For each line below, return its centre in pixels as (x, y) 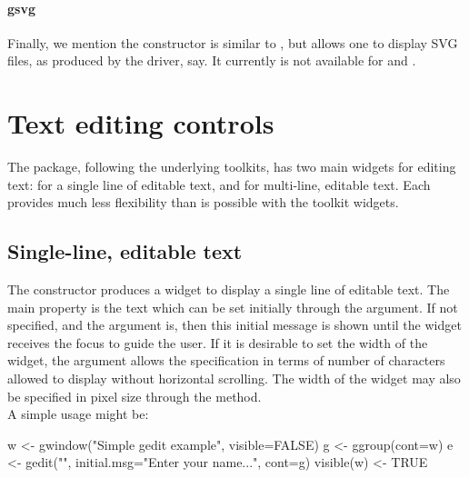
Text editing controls (141, 123)
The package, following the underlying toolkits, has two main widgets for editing (232, 167)
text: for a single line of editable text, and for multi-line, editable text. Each (219, 184)
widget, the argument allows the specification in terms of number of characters (226, 360)
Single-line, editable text (125, 251)
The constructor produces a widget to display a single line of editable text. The (229, 289)
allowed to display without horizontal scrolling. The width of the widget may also (234, 378)
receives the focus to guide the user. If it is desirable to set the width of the (218, 342)
